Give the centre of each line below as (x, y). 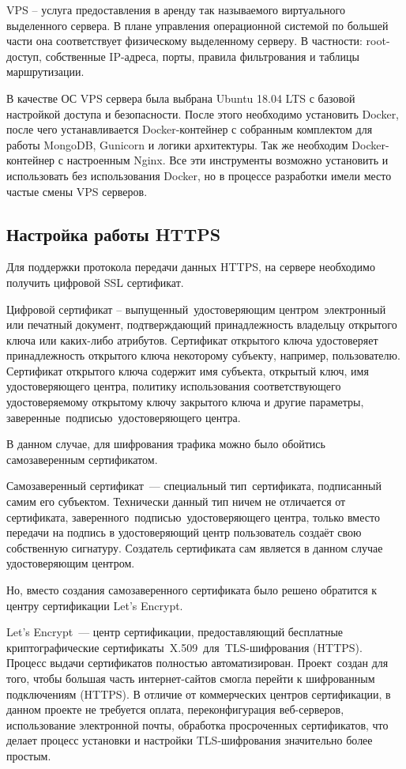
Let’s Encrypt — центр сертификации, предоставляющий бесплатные (175, 632)
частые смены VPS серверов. (77, 191)
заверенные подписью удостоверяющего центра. (124, 417)
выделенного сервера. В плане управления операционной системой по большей (197, 25)
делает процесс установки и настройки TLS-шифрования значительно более (190, 740)
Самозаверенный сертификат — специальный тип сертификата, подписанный (194, 486)
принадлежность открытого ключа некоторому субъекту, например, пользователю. (203, 355)
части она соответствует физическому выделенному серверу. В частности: (184, 41)
